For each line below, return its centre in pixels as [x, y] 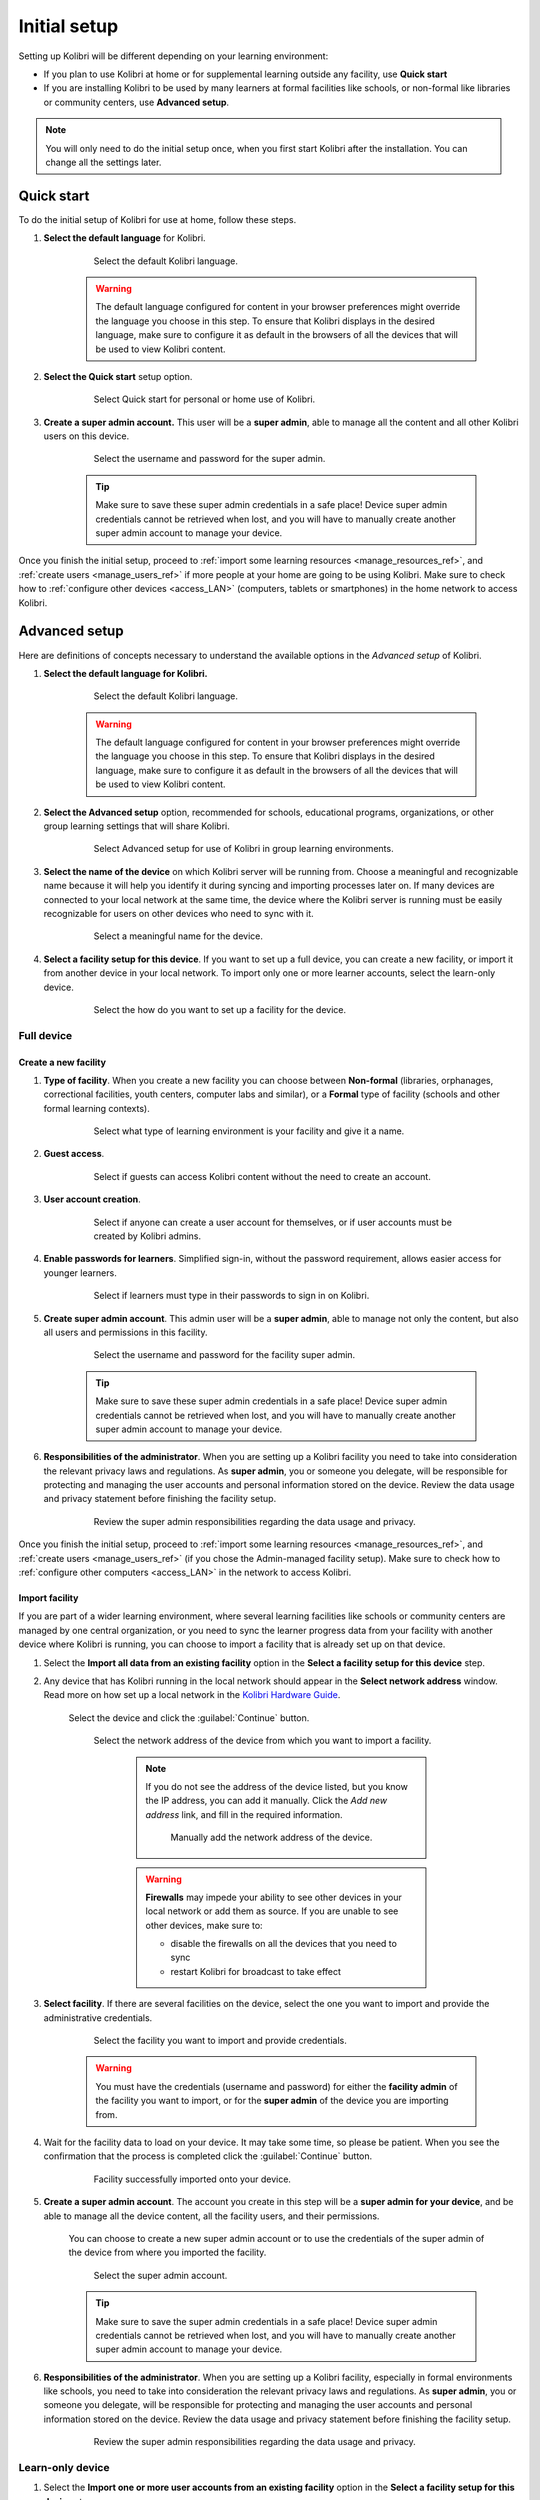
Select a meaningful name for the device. [178, 936]
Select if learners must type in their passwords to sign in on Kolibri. [231, 1296]
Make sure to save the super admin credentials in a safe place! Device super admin [266, 2321]
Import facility [48, 1598]
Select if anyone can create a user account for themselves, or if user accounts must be [272, 1222]
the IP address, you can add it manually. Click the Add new [266, 1801]
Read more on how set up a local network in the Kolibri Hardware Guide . [192, 1695]
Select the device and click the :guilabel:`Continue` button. [189, 1717]
